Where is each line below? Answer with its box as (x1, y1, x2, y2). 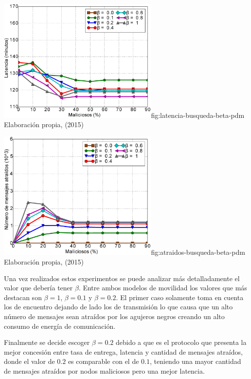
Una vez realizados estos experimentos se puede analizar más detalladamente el (4, 273, 240, 283)
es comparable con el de (68, 356, 139, 366)
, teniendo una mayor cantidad (149, 356, 241, 366)
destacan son (4, 292, 42, 302)
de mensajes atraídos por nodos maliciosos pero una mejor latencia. (4, 365, 205, 376)
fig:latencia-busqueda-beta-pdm (151, 110, 245, 120)
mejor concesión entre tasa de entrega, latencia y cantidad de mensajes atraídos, (4, 346, 243, 357)
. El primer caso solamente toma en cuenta (116, 292, 244, 302)
